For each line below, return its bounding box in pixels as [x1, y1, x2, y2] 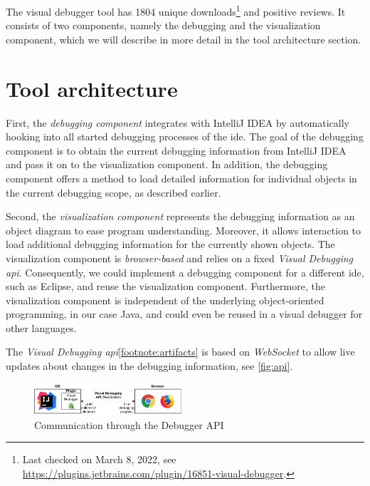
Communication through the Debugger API [34, 417, 224, 432]
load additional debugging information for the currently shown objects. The [6, 237, 335, 252]
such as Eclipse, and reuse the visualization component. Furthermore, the [6, 279, 325, 294]
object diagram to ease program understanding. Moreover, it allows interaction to [6, 222, 361, 237]
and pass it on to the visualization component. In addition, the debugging [6, 157, 328, 172]
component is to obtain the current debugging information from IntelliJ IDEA [6, 143, 347, 157]
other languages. [6, 320, 77, 335]
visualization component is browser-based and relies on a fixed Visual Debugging [6, 250, 354, 265]
